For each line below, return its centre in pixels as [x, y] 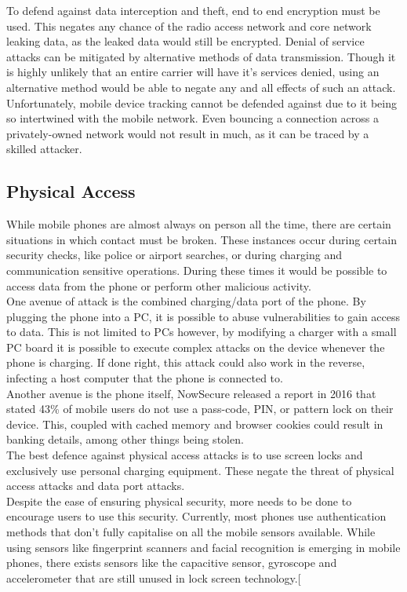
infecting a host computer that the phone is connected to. [145, 378]
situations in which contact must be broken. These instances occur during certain [202, 239]
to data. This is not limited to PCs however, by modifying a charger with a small [202, 332]
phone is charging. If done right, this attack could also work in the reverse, [186, 362]
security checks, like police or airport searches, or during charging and [174, 255]
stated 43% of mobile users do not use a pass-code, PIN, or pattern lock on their [200, 409]
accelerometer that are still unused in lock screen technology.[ [154, 577]
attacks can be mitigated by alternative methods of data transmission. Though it [201, 56]
